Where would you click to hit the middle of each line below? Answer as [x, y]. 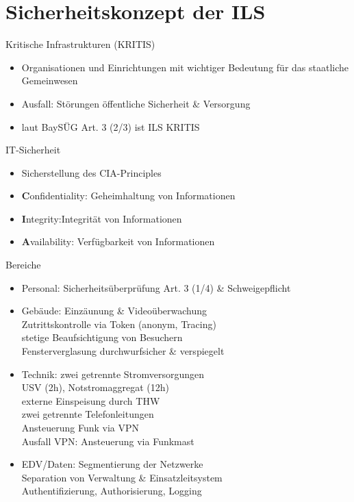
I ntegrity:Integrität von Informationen [102, 218]
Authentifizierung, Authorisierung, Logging [112, 491]
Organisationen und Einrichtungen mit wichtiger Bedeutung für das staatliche [185, 67]
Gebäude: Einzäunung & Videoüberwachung [114, 311]
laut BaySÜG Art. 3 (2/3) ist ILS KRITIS [111, 126]
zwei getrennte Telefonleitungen [88, 414]
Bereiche [23, 265]
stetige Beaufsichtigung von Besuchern [102, 337]
